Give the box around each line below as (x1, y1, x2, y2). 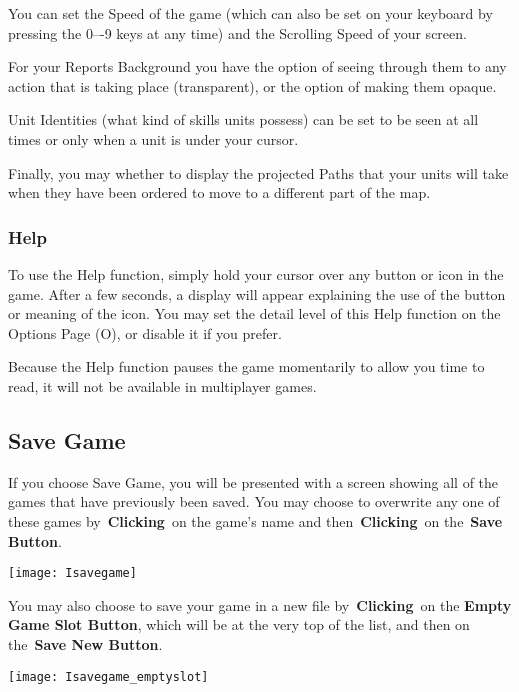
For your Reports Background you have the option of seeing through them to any (8, 56, 507, 77)
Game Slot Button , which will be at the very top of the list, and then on (8, 614, 470, 635)
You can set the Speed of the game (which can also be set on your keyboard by (8, 3, 493, 23)
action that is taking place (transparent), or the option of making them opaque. (8, 75, 497, 96)
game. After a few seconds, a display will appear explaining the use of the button (8, 283, 506, 304)
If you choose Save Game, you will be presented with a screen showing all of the (8, 471, 499, 492)
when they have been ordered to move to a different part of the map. (8, 182, 431, 203)
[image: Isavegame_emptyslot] (8, 669, 209, 684)
